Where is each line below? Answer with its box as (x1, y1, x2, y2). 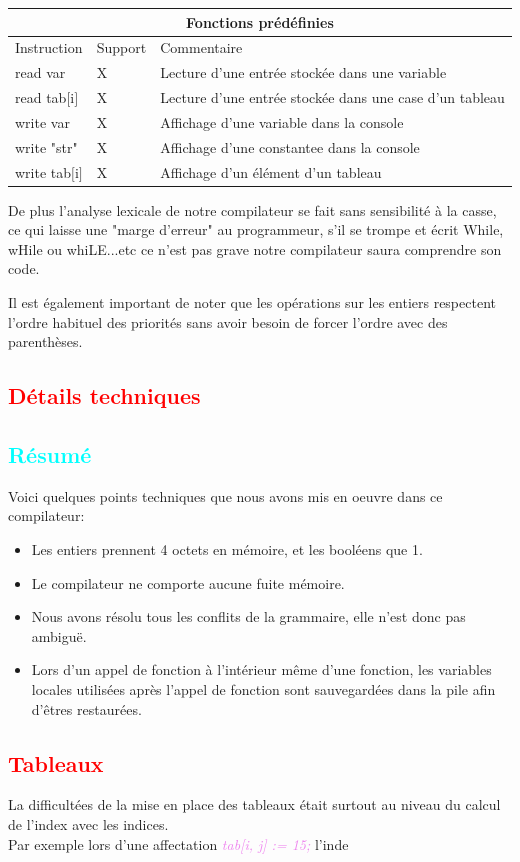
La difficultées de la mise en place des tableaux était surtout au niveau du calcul (8, 794, 501, 815)
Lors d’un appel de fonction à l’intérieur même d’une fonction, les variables (31, 659, 492, 680)
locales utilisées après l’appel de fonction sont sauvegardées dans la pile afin (31, 678, 496, 699)
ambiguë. (31, 625, 87, 646)
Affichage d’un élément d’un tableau (160, 161, 382, 182)
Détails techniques (8, 380, 201, 411)
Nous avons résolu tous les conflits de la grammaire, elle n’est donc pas (31, 606, 466, 627)
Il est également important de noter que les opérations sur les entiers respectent (8, 292, 496, 313)
